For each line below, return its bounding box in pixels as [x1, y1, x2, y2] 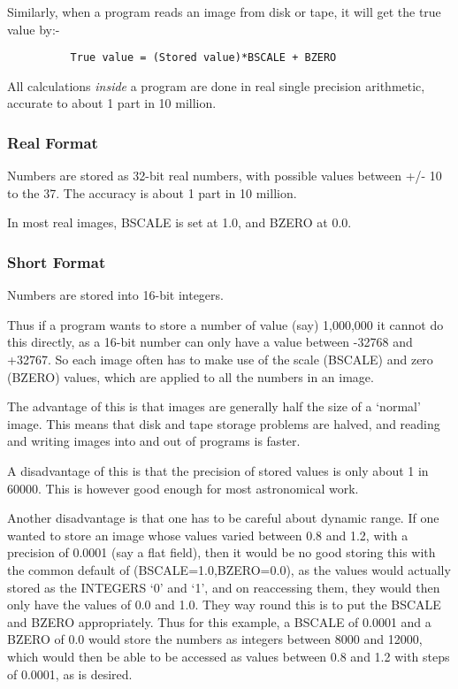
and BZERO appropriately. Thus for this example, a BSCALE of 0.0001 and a [7, 612, 431, 631]
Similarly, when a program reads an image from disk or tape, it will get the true [7, 3, 441, 20]
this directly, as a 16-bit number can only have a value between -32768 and [7, 333, 413, 351]
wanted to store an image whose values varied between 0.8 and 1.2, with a [7, 525, 408, 544]
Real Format [7, 131, 98, 153]
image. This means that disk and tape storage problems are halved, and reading [7, 414, 440, 433]
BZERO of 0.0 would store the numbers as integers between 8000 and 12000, [7, 630, 423, 648]
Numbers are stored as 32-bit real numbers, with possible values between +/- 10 [7, 166, 442, 185]
